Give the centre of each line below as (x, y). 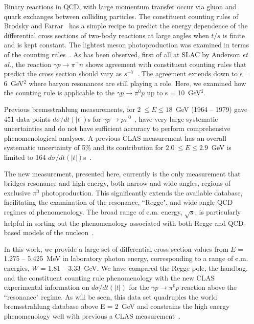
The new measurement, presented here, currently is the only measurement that (122, 173)
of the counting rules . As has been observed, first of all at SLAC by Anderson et (126, 54)
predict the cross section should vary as (63, 74)
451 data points (27, 119)
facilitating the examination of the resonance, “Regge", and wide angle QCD (118, 202)
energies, (17, 268)
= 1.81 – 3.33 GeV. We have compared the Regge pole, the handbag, (144, 268)
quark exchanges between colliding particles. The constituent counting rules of (121, 16)
